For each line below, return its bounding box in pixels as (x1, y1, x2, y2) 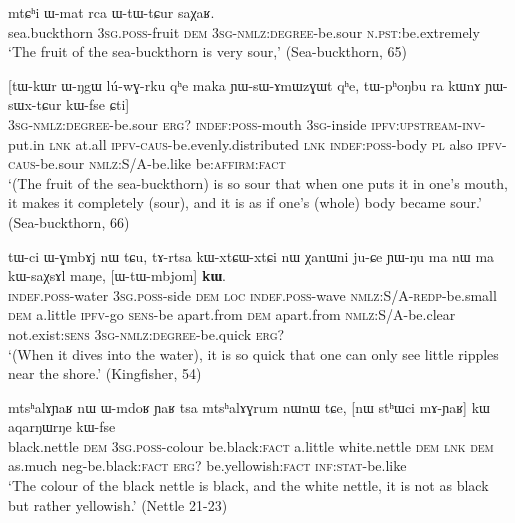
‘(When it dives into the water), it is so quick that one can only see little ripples (8, 343, 499, 364)
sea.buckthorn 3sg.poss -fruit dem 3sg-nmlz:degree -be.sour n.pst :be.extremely (8, 21, 480, 42)
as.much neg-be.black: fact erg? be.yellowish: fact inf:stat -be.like (8, 455, 407, 476)
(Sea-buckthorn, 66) (8, 211, 130, 232)
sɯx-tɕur (8, 94, 62, 115)
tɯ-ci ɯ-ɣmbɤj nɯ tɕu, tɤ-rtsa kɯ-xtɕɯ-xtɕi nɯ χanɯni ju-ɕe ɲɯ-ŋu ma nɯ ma (8, 245, 495, 266)
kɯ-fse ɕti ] (66, 94, 130, 115)
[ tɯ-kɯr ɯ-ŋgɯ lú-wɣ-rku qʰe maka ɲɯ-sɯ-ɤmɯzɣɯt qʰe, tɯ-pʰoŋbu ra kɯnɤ (8, 74, 481, 95)
